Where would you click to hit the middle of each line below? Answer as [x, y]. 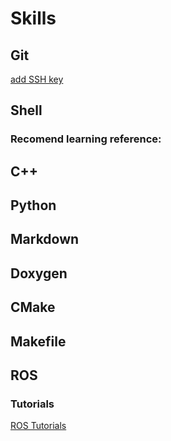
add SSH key [37, 79]
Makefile [38, 341]
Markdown [45, 239]
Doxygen [39, 273]
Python [33, 205]
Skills [33, 18]
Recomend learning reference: [86, 139]
